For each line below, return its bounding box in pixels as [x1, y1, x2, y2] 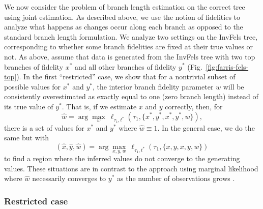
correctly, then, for [165, 101, 223, 111]
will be [223, 81, 244, 92]
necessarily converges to [32, 173, 106, 184]
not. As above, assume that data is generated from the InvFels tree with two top [4, 51, 255, 62]
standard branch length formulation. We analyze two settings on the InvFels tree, [4, 31, 258, 42]
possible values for [4, 81, 61, 92]
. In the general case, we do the [157, 122, 255, 133]
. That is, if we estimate [62, 101, 137, 111]
